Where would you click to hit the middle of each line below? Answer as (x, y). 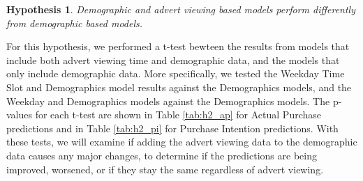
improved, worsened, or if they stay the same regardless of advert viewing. (165, 169)
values (20, 115)
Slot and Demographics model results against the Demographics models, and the (179, 87)
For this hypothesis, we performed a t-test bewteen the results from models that (178, 46)
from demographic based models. (75, 23)
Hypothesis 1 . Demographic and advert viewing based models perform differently (181, 9)
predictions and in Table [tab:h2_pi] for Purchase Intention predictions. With (172, 128)
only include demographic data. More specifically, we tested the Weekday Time (176, 73)
